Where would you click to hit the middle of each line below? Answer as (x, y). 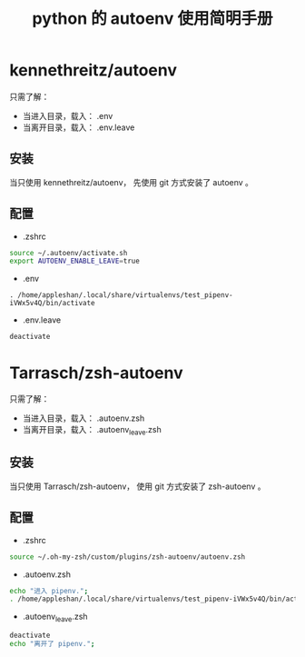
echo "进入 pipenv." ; (49, 591)
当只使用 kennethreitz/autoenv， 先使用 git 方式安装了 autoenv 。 (132, 182)
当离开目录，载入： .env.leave (79, 127)
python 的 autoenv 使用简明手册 (152, 19)
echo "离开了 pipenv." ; (52, 643)
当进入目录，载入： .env (68, 115)
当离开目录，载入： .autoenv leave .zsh (92, 431)
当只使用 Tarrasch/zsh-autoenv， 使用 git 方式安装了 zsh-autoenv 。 (138, 486)
